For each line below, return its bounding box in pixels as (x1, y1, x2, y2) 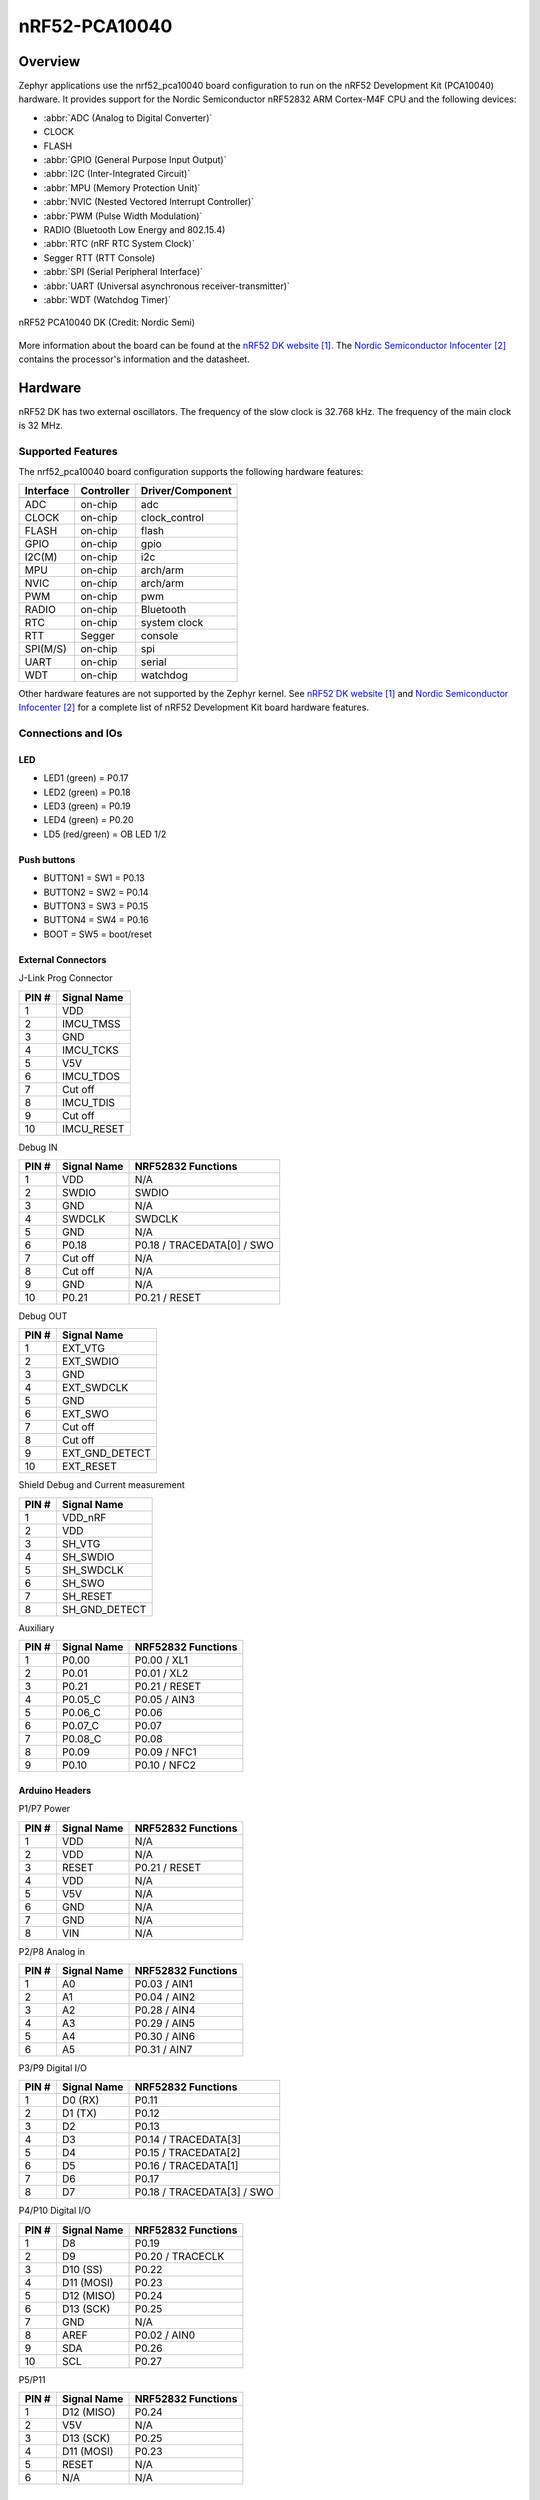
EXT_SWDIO (61, 1355, 120, 1369)
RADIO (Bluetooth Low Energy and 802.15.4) (43, 223, 226, 235)
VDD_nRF (61, 1510, 107, 1524)
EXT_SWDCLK (61, 1381, 129, 1395)
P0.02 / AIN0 (134, 2328, 196, 2342)
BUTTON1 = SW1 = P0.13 (43, 872, 145, 884)
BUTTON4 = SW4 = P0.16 (43, 914, 149, 926)
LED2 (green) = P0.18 (43, 786, 131, 798)
